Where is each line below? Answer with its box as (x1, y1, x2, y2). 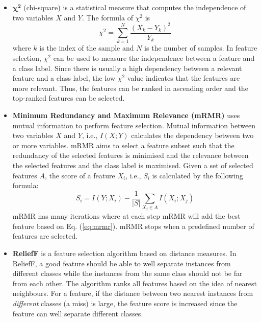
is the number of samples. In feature (144, 42, 257, 53)
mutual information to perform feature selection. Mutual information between (12, 120, 256, 130)
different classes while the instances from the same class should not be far (12, 268, 243, 279)
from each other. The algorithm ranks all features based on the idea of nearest (12, 278, 257, 288)
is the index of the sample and (39, 42, 134, 53)
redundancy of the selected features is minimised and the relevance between (12, 150, 249, 160)
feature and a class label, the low (12, 73, 116, 83)
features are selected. (12, 231, 78, 241)
